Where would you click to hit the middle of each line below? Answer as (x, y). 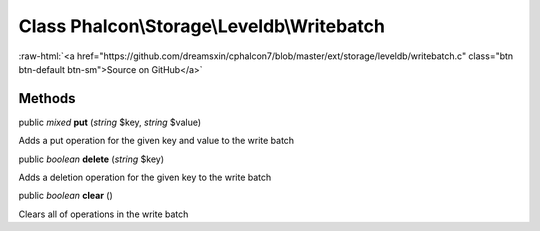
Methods (47, 98)
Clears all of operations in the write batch (103, 214)
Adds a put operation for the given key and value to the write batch (156, 141)
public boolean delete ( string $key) (91, 159)
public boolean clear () (66, 196)
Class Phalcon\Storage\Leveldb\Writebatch (201, 26)
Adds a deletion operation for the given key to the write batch (145, 177)
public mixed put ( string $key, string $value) (110, 122)
